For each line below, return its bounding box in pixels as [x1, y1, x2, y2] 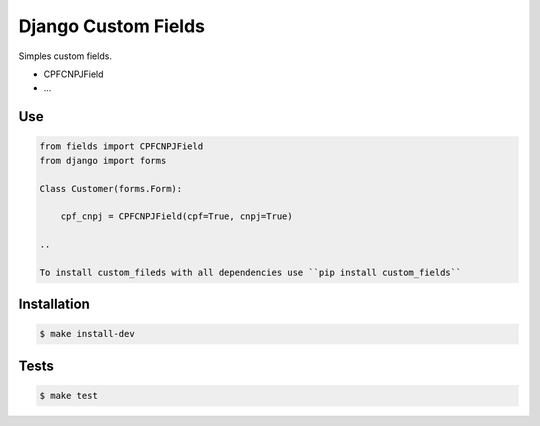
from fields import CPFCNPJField [39, 141, 204, 152]
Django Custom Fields [18, 15, 205, 37]
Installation [18, 296, 90, 313]
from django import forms [39, 155, 167, 166]
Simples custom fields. [18, 50, 112, 62]
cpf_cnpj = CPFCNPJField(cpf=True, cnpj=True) [60, 211, 294, 222]
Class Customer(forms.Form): [39, 183, 183, 194]
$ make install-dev [39, 328, 135, 340]
